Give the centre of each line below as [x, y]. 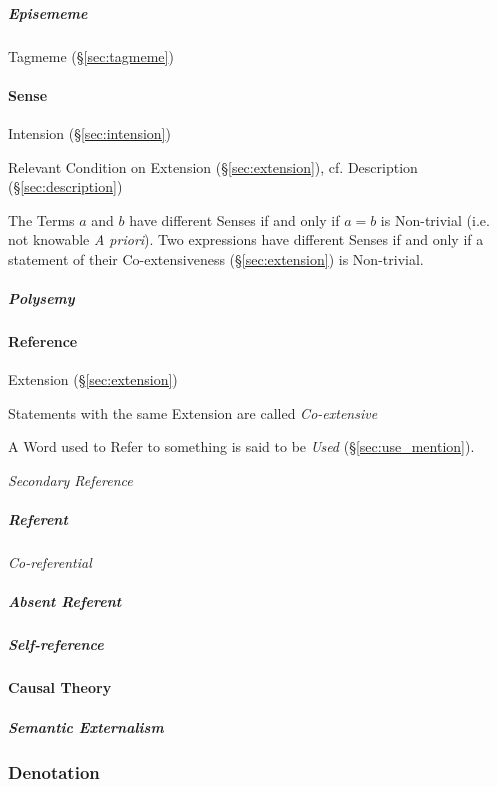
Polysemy [41, 298]
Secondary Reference [70, 480]
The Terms [41, 219]
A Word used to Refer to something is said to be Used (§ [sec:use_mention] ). [241, 446]
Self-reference [56, 644]
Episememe [48, 12]
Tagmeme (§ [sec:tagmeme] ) [91, 55]
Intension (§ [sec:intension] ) [89, 132]
